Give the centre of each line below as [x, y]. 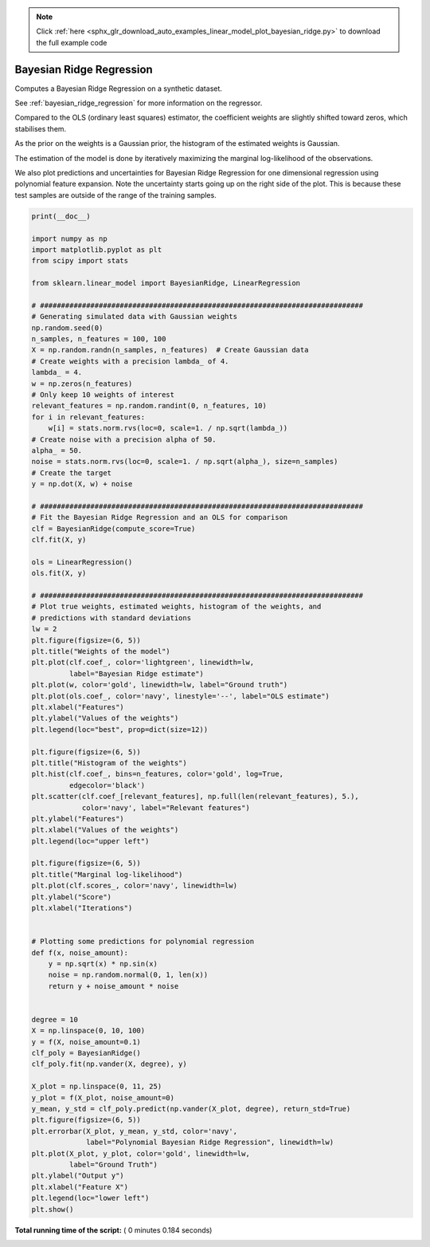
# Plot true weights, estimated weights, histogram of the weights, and [176, 607]
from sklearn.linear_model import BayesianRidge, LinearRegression [166, 283]
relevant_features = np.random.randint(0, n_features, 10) [149, 406]
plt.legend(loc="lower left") [90, 1198]
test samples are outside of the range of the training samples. [115, 195]
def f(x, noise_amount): [80, 952]
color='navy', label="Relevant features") [166, 808]
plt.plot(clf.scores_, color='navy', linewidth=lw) [135, 886]
